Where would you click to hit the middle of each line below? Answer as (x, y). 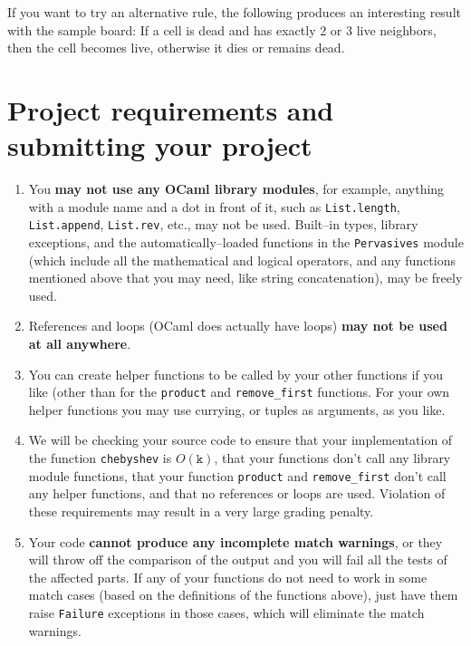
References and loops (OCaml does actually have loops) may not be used (238, 326)
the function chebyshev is (100, 458)
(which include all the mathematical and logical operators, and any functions (242, 260)
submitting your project (160, 145)
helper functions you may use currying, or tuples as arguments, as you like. (237, 409)
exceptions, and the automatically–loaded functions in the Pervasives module (246, 242)
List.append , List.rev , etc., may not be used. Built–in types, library (223, 224)
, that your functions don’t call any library (332, 458)
